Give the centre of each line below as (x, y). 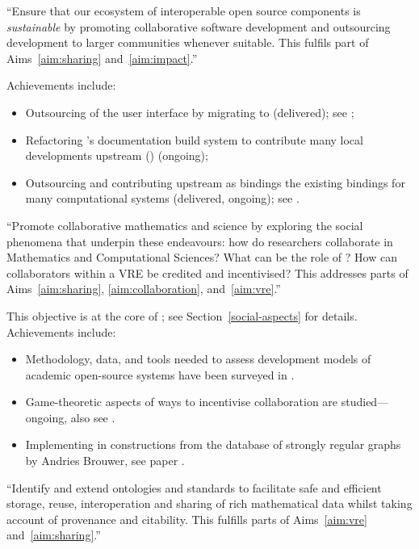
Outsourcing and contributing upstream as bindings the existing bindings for (215, 182)
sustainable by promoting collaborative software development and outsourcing (199, 26)
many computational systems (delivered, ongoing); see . (162, 198)
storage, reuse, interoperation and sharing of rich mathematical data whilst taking (209, 503)
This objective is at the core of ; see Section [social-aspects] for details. (182, 315)
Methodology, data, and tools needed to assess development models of (198, 359)
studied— (365, 402)
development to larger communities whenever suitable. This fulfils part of (188, 42)
